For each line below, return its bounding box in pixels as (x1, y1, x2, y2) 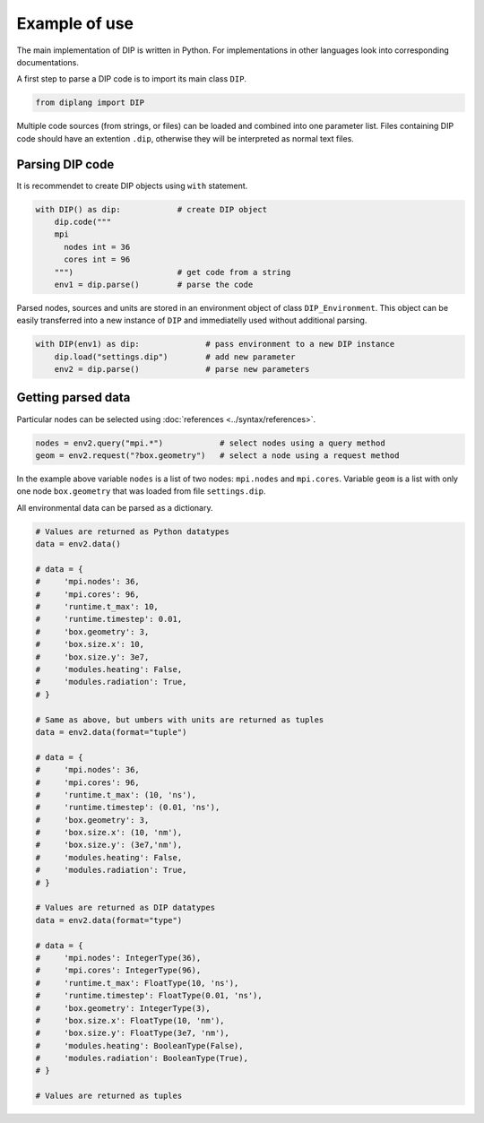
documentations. (16, 56, 80, 67)
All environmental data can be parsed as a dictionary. (16, 502, 213, 513)
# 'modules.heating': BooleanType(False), (35, 1041, 244, 1050)
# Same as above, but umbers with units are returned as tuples (35, 714, 324, 725)
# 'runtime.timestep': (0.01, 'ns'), (35, 802, 220, 813)
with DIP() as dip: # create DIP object (35, 204, 268, 214)
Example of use (16, 13, 134, 33)
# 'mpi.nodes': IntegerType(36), (35, 953, 202, 963)
